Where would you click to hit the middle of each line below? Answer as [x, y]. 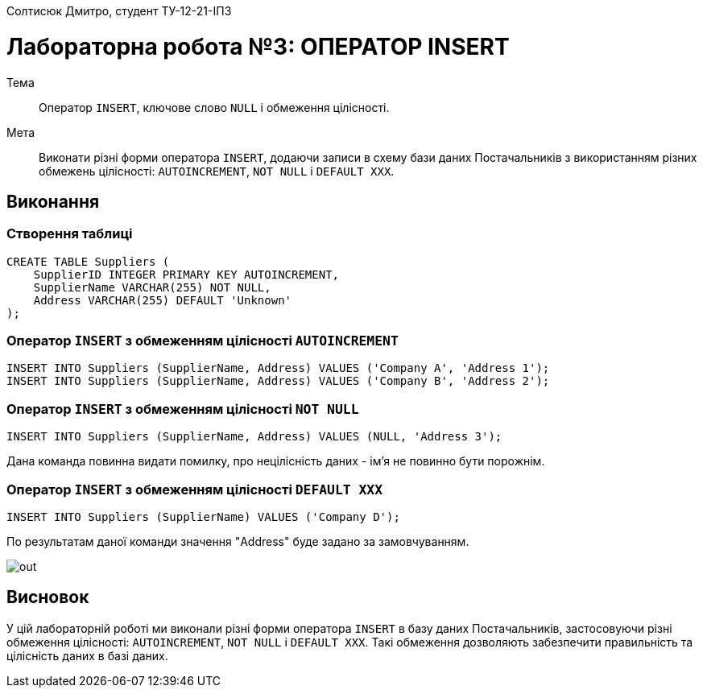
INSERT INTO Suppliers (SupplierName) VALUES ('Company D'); [203, 516]
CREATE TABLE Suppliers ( [88, 261]
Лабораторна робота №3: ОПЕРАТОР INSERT [258, 46]
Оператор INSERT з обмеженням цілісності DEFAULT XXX [195, 489]
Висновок [48, 597]
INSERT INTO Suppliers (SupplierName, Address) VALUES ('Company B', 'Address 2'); [278, 381]
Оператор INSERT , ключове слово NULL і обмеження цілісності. [214, 107]
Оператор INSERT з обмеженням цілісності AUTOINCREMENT [203, 341]
